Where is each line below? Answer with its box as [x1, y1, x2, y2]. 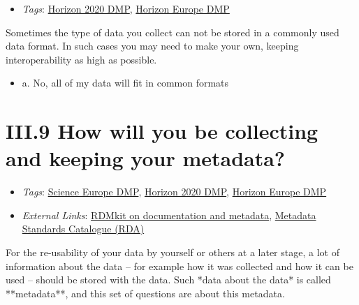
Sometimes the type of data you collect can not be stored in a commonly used [6, 24, 339, 39]
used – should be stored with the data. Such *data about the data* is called [6, 272, 331, 287]
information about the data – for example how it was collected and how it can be [6, 258, 353, 273]
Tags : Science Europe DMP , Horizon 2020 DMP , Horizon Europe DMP [22, 184, 327, 199]
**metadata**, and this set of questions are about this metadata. [6, 285, 285, 300]
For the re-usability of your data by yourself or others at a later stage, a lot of [6, 245, 339, 260]
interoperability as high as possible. [6, 52, 157, 66]
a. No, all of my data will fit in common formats [22, 75, 229, 90]
